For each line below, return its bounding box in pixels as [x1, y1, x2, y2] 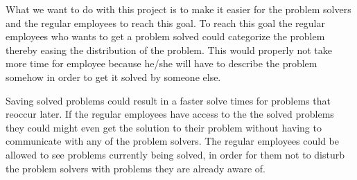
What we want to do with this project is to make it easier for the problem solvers [6, 2, 351, 16]
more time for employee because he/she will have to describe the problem [6, 56, 317, 71]
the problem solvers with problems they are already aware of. [6, 161, 265, 175]
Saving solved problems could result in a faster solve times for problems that [6, 93, 331, 107]
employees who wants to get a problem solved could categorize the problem [6, 29, 325, 44]
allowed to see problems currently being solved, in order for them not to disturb [6, 147, 345, 161]
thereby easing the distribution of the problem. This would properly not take [6, 42, 333, 57]
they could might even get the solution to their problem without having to [6, 120, 322, 134]
